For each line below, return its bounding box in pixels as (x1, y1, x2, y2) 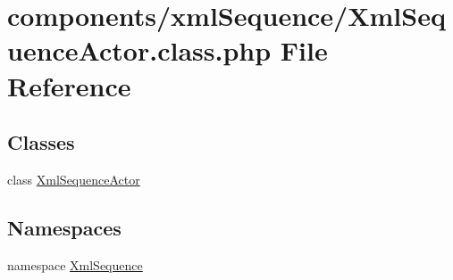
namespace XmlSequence (7, 255, 143, 274)
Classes (7, 128, 75, 156)
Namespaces (7, 213, 122, 241)
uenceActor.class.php (7, 32, 272, 69)
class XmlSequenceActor (7, 169, 140, 188)
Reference (7, 67, 131, 103)
